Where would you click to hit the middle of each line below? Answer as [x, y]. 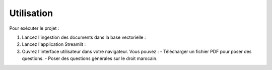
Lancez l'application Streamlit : [54, 44]
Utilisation [31, 13]
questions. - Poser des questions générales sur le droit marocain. [90, 58]
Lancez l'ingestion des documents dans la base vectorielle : [84, 37]
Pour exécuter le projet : [34, 28]
